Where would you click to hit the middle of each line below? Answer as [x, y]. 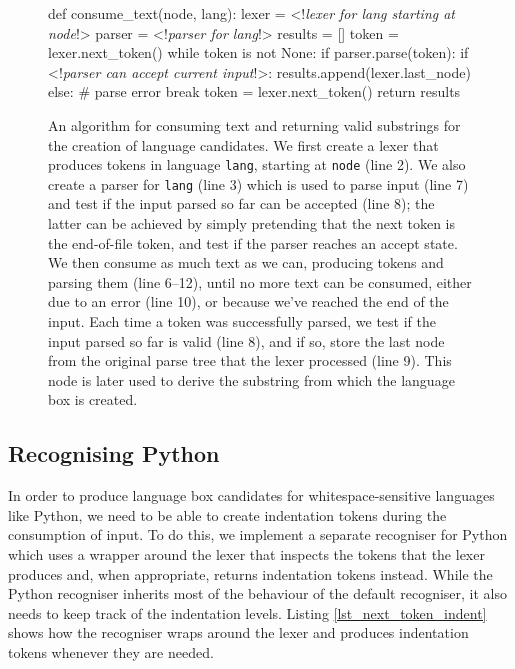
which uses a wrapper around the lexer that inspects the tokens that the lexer [246, 553]
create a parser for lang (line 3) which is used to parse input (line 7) [258, 183]
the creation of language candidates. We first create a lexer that [243, 144]
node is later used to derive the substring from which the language [251, 379]
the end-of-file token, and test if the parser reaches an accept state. [253, 242]
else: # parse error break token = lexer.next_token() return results [254, 91]
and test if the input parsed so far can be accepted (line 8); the [241, 203]
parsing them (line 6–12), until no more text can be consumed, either [260, 281]
